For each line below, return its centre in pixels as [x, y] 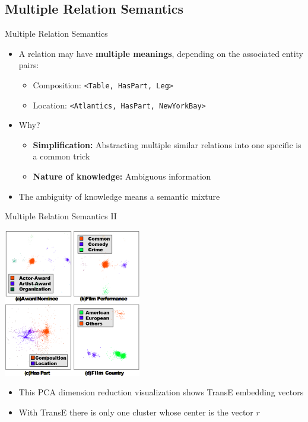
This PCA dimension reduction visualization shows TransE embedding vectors [161, 392]
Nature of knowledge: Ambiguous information [122, 176]
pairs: [29, 65]
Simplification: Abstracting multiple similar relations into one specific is [167, 144]
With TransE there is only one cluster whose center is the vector [136, 412]
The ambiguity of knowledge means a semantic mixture [119, 196]
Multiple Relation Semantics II [61, 216]
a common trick [61, 156]
